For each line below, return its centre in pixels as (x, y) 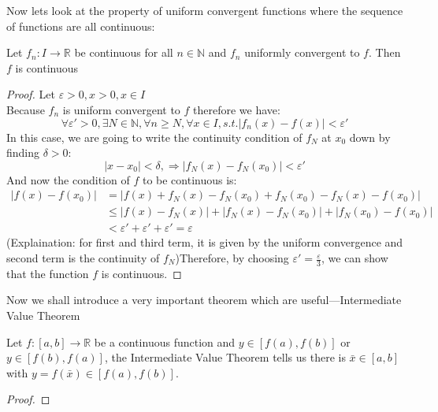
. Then (384, 52)
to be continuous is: (189, 179)
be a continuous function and (165, 341)
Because (26, 109)
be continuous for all (124, 52)
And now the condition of (68, 179)
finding (23, 152)
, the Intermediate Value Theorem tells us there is (225, 357)
